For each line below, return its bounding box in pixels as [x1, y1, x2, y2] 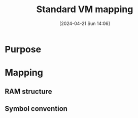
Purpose [5, 43, 42, 55]
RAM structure [5, 87, 52, 96]
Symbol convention [5, 104, 68, 113]
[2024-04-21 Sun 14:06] [59, 20, 110, 26]
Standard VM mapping [36, 4, 133, 15]
